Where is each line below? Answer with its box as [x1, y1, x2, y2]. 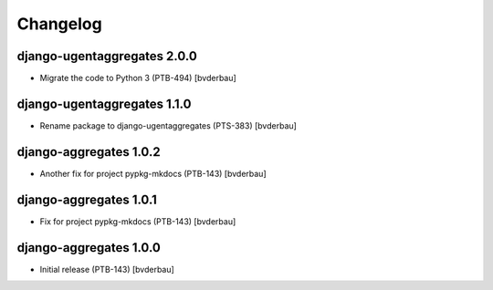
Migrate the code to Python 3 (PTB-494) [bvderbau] [39, 73, 236, 84]
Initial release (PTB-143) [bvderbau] [39, 264, 175, 274]
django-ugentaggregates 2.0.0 [16, 48, 198, 64]
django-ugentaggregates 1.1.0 [16, 96, 192, 111]
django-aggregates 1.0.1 [16, 192, 157, 207]
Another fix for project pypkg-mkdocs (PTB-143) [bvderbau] [39, 168, 267, 179]
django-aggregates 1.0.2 [16, 144, 161, 160]
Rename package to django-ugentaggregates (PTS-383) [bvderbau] [39, 119, 297, 131]
